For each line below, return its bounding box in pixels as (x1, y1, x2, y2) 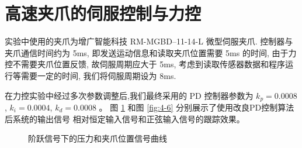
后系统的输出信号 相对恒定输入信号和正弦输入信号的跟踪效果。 (5, 112, 245, 125)
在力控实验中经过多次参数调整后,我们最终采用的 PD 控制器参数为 (5, 89, 254, 101)
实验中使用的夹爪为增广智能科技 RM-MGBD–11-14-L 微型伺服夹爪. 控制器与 (5, 35, 293, 47)
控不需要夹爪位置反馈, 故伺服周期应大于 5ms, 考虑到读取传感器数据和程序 (5, 58, 285, 70)
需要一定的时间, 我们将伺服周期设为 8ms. (20, 69, 176, 81)
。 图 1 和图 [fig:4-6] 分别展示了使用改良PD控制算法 (99, 101, 294, 113)
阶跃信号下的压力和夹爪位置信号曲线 (28, 132, 167, 144)
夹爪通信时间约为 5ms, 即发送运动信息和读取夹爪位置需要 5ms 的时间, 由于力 (5, 46, 297, 58)
